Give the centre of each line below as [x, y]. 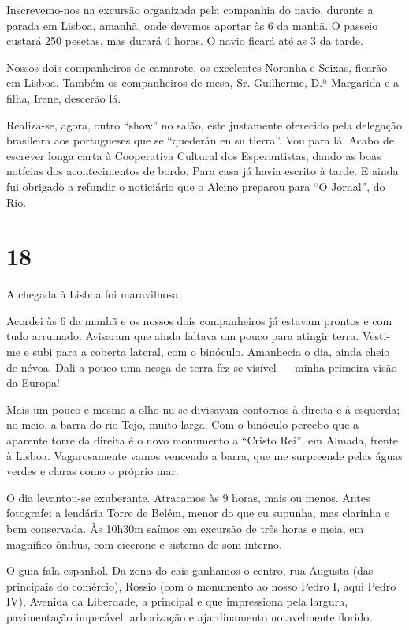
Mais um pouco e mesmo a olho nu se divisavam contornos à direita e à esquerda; [203, 409]
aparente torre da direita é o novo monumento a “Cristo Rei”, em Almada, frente [203, 440]
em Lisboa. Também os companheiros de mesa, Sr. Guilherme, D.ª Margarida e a [203, 82]
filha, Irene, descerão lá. [64, 97]
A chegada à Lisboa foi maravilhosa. [94, 294]
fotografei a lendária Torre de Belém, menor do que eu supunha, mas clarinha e [198, 513]
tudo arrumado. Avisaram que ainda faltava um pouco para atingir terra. [183, 336]
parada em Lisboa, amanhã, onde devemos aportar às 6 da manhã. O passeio [192, 25]
